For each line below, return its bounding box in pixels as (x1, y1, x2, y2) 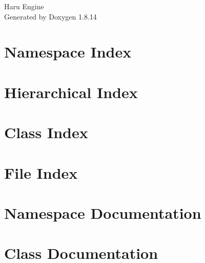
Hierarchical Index (4, 81, 138, 102)
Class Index (4, 122, 88, 143)
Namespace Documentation (4, 202, 201, 223)
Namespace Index (4, 41, 132, 62)
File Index (4, 162, 78, 183)
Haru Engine (4, 1, 44, 11)
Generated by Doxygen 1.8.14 (4, 11, 97, 22)
